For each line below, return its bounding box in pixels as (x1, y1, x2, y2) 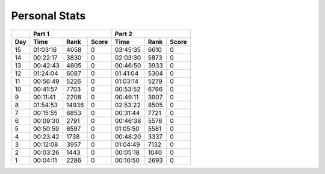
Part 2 (114, 30, 132, 38)
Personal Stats (11, 9, 86, 22)
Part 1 (33, 30, 50, 38)
